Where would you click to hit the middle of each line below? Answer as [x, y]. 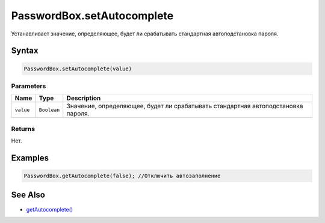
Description [84, 98]
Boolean [49, 110]
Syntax [25, 51]
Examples [30, 158]
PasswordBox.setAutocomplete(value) [78, 69]
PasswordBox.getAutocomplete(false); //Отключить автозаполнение [122, 176]
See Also [28, 195]
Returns [23, 129]
